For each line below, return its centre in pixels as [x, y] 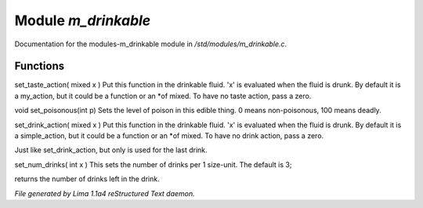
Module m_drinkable [83, 20]
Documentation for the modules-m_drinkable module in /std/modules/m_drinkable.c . [151, 44]
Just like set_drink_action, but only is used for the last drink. [111, 150]
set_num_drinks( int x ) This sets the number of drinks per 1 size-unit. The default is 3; [153, 164]
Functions [40, 66]
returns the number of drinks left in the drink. [87, 179]
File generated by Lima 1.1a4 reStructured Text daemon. [105, 193]
